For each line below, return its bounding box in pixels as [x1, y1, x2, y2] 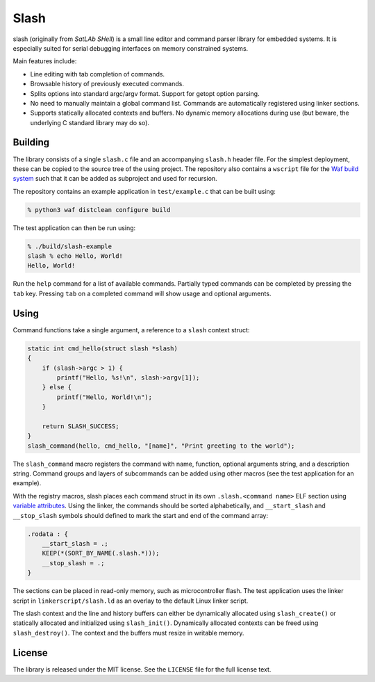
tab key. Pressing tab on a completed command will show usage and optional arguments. [12, 289, 272, 298]
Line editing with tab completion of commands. [30, 70, 165, 78]
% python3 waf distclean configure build [27, 206, 171, 213]
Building [12, 136, 50, 149]
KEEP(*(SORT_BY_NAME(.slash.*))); [42, 549, 160, 558]
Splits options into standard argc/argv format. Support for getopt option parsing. [30, 89, 260, 97]
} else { [42, 383, 72, 391]
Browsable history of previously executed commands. [30, 80, 184, 88]
